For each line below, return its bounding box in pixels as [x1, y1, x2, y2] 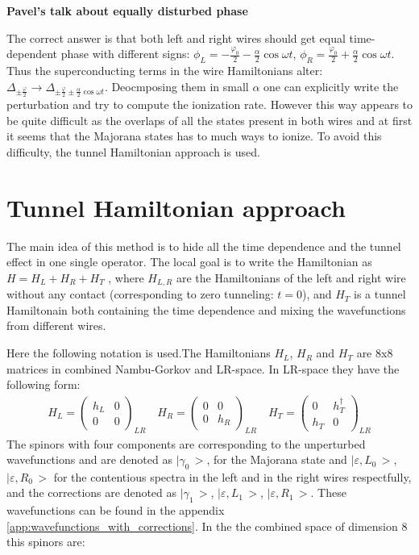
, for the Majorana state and [206, 451, 347, 468]
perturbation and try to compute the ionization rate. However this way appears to [6, 96, 413, 113]
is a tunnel [354, 286, 406, 303]
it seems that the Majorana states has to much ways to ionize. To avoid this [6, 127, 382, 144]
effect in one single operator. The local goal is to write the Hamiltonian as [6, 253, 372, 270]
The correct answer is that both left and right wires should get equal [6, 29, 346, 46]
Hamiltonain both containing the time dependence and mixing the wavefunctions [6, 301, 406, 318]
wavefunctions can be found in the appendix [6, 502, 225, 519]
